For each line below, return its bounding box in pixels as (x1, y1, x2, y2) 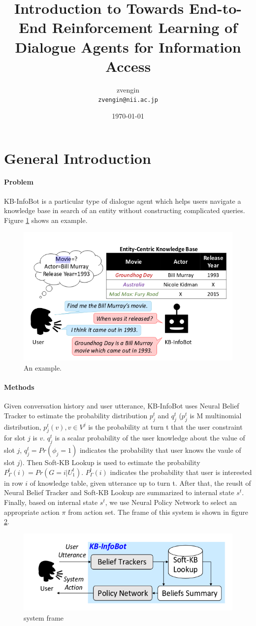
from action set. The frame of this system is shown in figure (68, 506, 248, 517)
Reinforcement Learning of (52, 17, 238, 37)
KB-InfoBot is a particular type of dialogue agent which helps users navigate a (4, 195, 241, 206)
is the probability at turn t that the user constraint (88, 421, 243, 432)
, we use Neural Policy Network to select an (105, 497, 237, 507)
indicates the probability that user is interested (110, 467, 252, 477)
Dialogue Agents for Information (15, 36, 241, 57)
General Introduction (4, 148, 151, 168)
